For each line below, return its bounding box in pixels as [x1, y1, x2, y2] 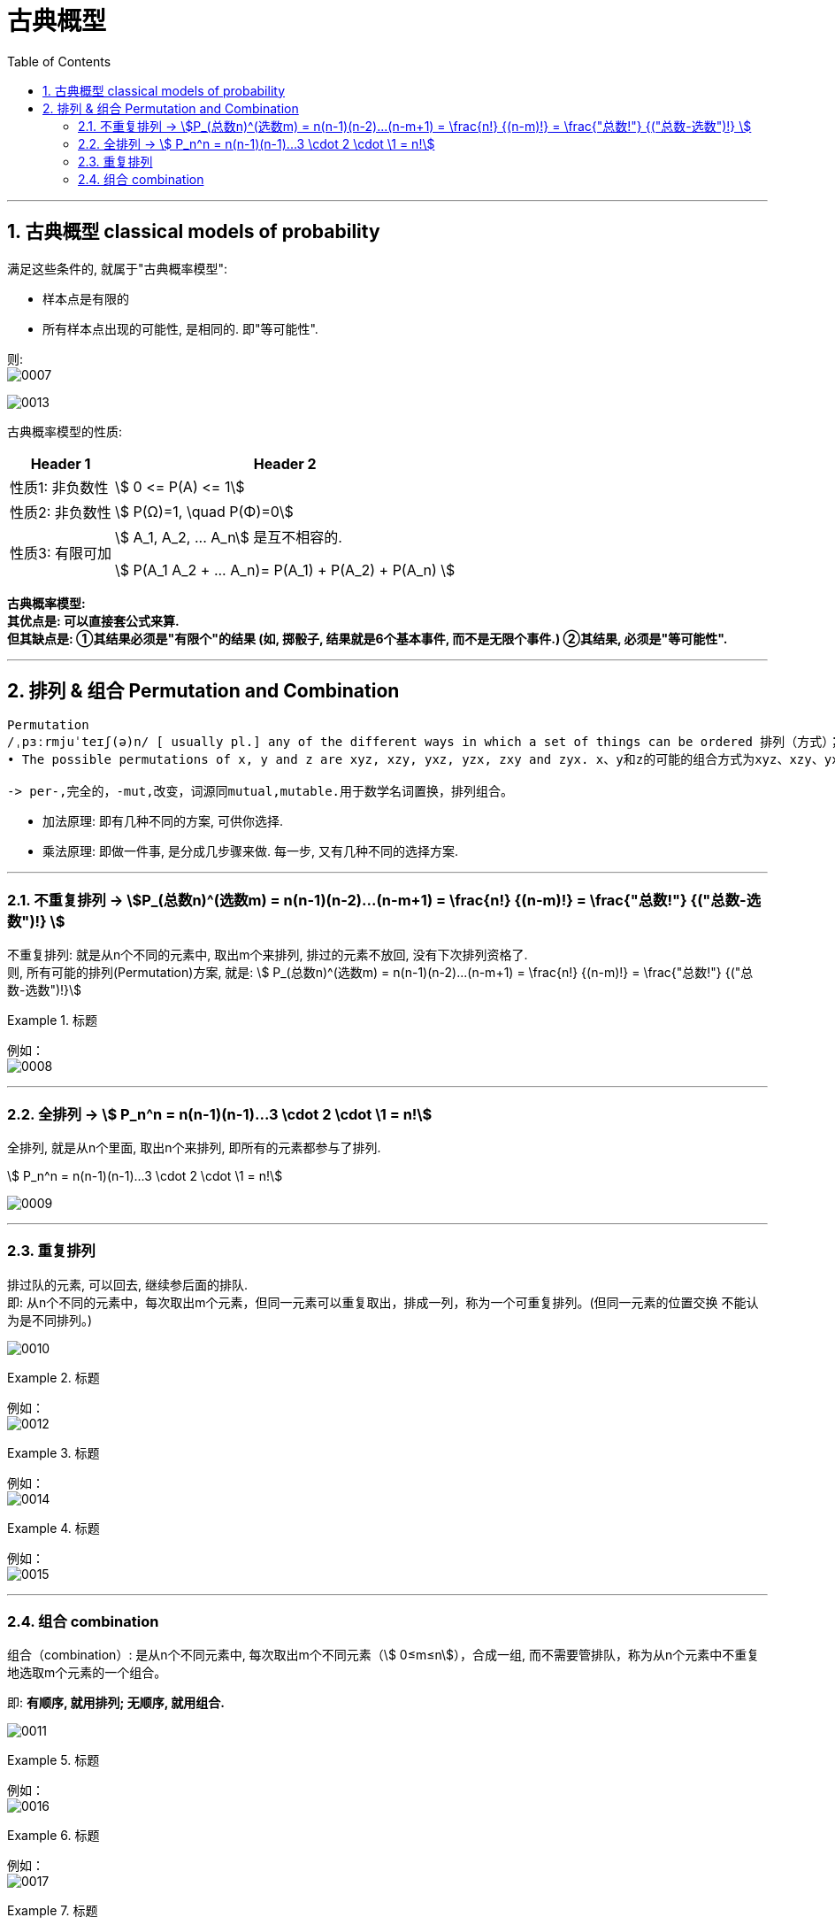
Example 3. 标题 [7, 1444, 100, 1460]
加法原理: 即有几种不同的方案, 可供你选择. [42, 813, 283, 829]
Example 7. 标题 [7, 1903, 98, 1919]
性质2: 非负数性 [10, 503, 111, 521]
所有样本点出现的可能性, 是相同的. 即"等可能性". [42, 320, 318, 336]
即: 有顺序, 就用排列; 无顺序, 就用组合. [7, 1695, 225, 1711]
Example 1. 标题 [7, 1013, 97, 1028]
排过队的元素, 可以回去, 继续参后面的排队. [7, 1276, 248, 1292]
